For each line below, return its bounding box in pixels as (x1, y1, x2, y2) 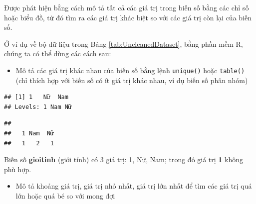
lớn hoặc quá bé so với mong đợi (15, 190, 115, 201)
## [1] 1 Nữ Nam (4, 94, 68, 101)
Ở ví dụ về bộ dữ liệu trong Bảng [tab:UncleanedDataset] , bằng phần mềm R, (4, 38, 243, 49)
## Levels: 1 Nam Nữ (4, 103, 72, 110)
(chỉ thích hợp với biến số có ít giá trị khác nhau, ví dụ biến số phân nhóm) (15, 75, 248, 85)
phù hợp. (4, 164, 31, 174)
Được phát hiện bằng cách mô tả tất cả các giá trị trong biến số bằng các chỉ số (4, 2, 249, 12)
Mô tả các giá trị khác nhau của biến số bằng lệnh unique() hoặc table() (15, 65, 245, 75)
